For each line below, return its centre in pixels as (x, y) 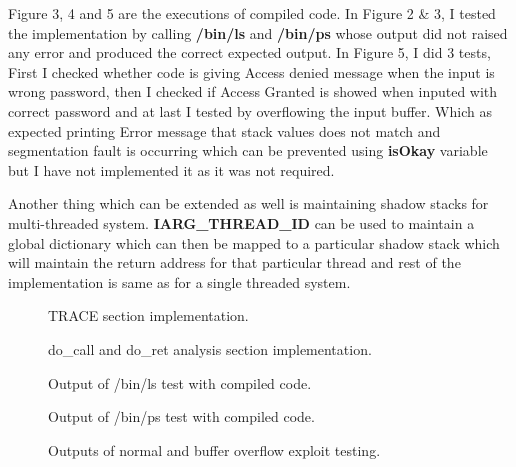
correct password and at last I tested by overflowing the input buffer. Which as (250, 110)
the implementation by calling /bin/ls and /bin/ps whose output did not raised (258, 32)
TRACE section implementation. (148, 315)
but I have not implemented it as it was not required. (171, 169)
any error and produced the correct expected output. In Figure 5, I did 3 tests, (249, 52)
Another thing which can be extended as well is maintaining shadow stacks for (248, 203)
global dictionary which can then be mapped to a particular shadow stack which (254, 242)
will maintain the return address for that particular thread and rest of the (234, 262)
